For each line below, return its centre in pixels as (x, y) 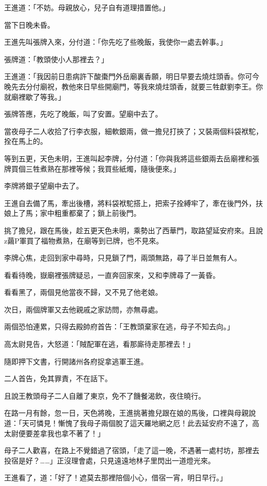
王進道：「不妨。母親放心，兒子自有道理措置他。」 (87, 7)
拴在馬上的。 (26, 141)
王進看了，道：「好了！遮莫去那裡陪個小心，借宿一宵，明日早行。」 (116, 478)
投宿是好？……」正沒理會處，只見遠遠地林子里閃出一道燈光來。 (110, 460)
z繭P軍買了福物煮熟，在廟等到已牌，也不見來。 (84, 240)
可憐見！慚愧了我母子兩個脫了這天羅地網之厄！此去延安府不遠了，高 (144, 423)
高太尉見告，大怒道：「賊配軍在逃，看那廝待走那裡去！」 (99, 344)
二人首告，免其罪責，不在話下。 (58, 378)
